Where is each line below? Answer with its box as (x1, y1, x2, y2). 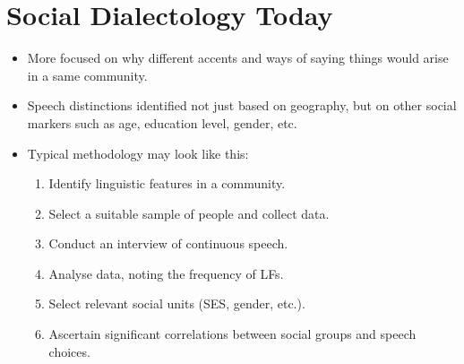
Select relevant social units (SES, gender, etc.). (48, 294, 305, 313)
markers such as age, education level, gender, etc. (27, 113, 297, 132)
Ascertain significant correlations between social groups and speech (48, 325, 417, 343)
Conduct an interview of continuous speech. (48, 234, 288, 253)
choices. (48, 342, 90, 360)
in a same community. (27, 65, 148, 84)
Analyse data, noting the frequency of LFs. (48, 264, 284, 282)
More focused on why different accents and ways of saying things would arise (27, 48, 449, 67)
